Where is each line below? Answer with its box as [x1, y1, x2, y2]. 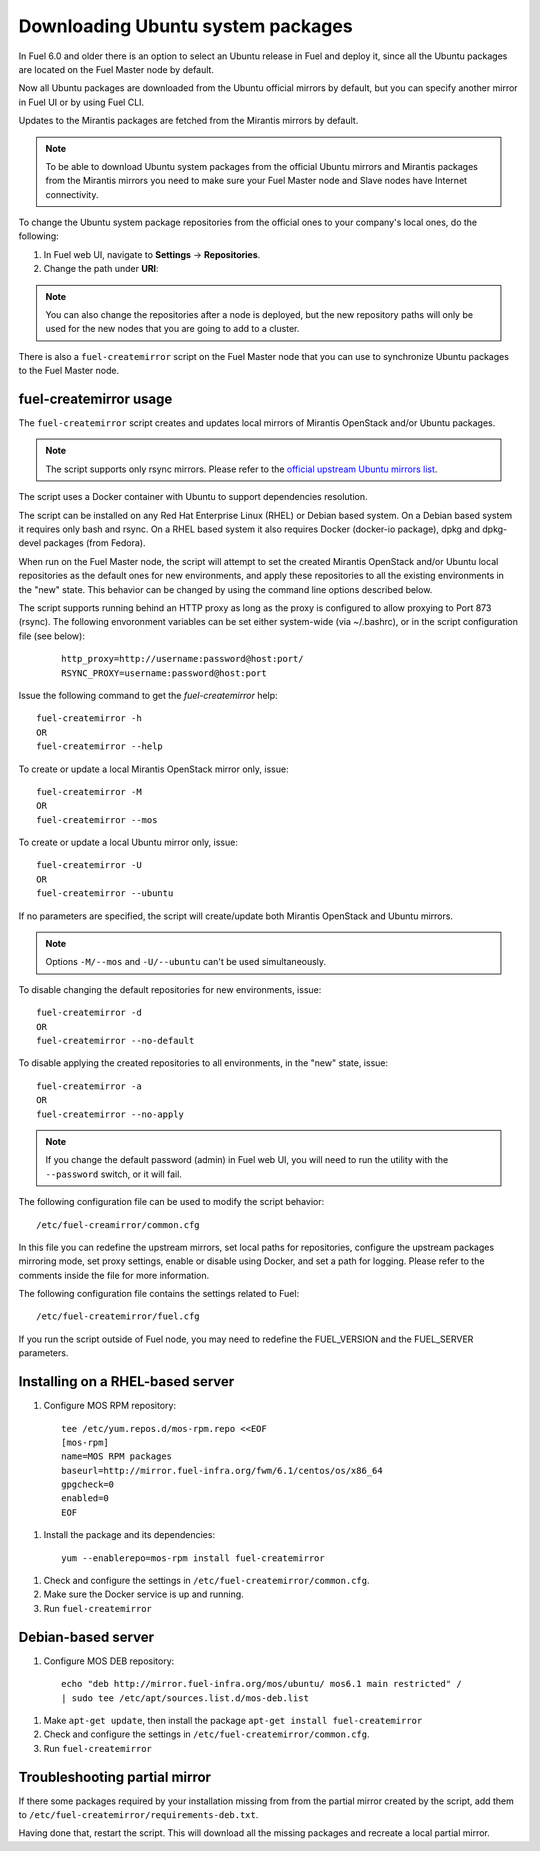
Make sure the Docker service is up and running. [43, 1588, 244, 1600]
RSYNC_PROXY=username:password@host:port [61, 667, 267, 679]
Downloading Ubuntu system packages [18, 15, 354, 37]
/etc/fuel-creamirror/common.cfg [36, 1219, 200, 1230]
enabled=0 [61, 1493, 109, 1504]
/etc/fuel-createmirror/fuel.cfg [36, 1311, 200, 1322]
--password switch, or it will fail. [45, 1168, 182, 1180]
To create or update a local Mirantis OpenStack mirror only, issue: [18, 763, 289, 775]
